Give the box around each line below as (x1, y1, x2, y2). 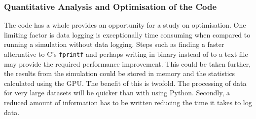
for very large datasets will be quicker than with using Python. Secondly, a (4, 87, 230, 98)
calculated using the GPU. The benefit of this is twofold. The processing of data (4, 78, 247, 88)
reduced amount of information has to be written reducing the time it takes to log (4, 97, 252, 108)
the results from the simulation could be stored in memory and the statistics (4, 68, 235, 79)
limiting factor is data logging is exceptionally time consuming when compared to (4, 29, 251, 40)
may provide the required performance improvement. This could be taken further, (4, 58, 251, 69)
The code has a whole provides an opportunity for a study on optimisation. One (4, 20, 246, 30)
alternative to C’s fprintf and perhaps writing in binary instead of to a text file (4, 49, 248, 59)
